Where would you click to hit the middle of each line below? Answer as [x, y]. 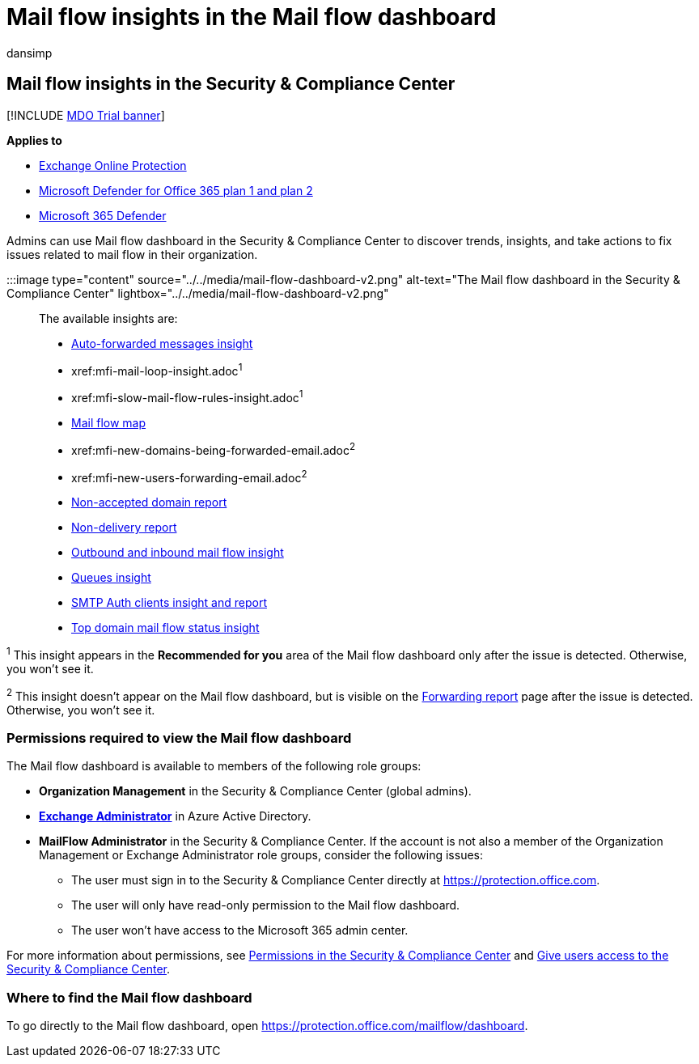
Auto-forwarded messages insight [162, 343]
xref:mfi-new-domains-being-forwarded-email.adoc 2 [214, 449]
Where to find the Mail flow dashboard [129, 997]
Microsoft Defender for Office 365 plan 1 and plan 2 [176, 190]
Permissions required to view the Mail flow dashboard [179, 738]
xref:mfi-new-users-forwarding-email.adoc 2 [189, 476]
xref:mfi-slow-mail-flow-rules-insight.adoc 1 [187, 396]
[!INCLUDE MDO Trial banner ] [86, 115]
